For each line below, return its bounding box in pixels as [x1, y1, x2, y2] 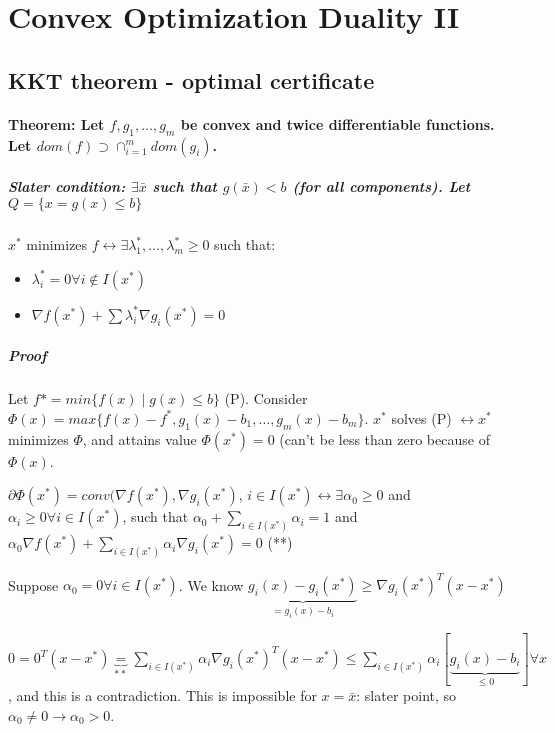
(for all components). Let [292, 176, 471, 197]
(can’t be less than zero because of [279, 428, 490, 449]
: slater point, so [356, 685, 457, 706]
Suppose [8, 574, 59, 595]
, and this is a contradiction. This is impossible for [8, 685, 317, 706]
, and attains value [82, 428, 197, 449]
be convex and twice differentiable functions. [180, 113, 495, 134]
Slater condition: [8, 176, 126, 197]
